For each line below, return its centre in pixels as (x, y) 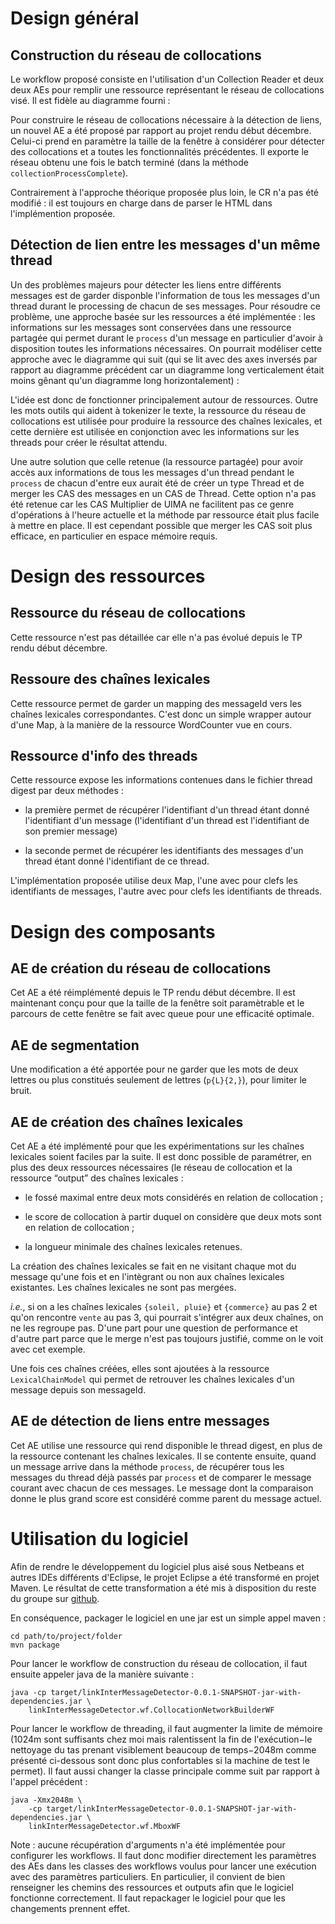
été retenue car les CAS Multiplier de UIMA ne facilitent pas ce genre (152, 504)
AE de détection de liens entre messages (140, 1421)
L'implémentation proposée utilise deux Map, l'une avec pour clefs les (154, 881)
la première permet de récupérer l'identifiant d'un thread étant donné (167, 810)
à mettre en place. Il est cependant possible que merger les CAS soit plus (161, 525)
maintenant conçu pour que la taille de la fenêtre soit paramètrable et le (157, 1003)
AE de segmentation (75, 1045)
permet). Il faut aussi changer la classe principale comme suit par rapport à (165, 1771)
